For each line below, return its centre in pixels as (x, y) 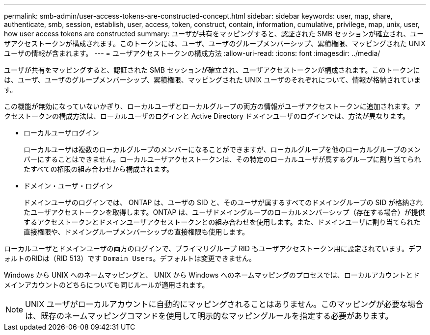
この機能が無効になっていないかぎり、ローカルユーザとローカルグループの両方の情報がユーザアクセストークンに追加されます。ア (213, 106)
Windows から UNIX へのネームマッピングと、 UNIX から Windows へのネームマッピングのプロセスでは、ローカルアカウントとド (212, 275)
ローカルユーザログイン (61, 133)
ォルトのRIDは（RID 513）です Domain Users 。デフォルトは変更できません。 (130, 258)
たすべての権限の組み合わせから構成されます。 (99, 169)
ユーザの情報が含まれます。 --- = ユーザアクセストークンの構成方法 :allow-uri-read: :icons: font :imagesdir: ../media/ (192, 53)
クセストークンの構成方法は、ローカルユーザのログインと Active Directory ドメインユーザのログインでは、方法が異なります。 (207, 116)
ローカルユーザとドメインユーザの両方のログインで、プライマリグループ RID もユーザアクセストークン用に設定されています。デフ (213, 248)
